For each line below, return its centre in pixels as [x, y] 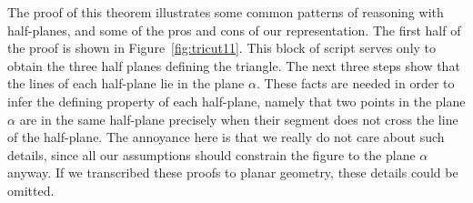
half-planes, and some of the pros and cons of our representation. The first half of [234, 30]
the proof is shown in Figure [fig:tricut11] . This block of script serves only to [222, 48]
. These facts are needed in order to [355, 83]
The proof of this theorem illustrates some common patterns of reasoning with [226, 12]
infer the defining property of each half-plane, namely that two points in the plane [236, 101]
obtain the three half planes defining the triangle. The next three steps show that [234, 65]
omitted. [31, 190]
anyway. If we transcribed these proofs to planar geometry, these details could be [233, 173]
